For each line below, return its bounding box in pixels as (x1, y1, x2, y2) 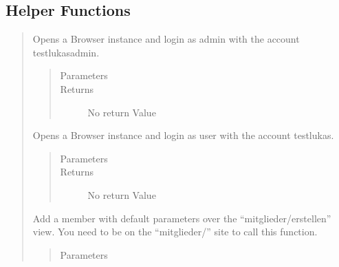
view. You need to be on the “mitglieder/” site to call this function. (32, 224, 318, 239)
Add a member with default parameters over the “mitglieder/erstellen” (32, 211, 331, 225)
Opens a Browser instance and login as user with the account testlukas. (32, 128, 334, 142)
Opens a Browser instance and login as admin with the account (32, 32, 300, 46)
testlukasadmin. (32, 45, 100, 59)
